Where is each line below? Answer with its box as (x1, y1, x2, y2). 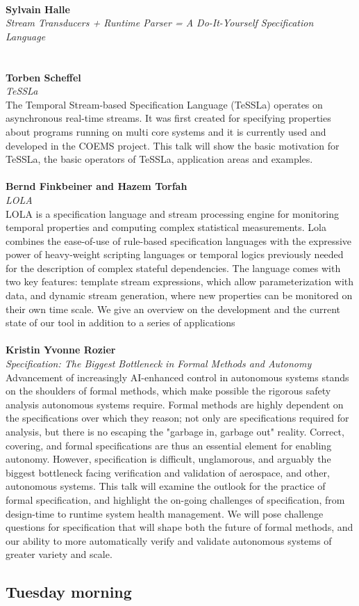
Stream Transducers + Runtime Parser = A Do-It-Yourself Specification (6, 15, 314, 30)
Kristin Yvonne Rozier (6, 342, 116, 357)
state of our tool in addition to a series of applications (6, 315, 235, 330)
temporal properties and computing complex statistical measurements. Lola (6, 220, 326, 234)
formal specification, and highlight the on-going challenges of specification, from (6, 492, 345, 507)
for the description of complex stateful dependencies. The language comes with (6, 260, 341, 275)
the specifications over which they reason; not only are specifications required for (6, 410, 349, 425)
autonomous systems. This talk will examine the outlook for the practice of (6, 479, 326, 493)
